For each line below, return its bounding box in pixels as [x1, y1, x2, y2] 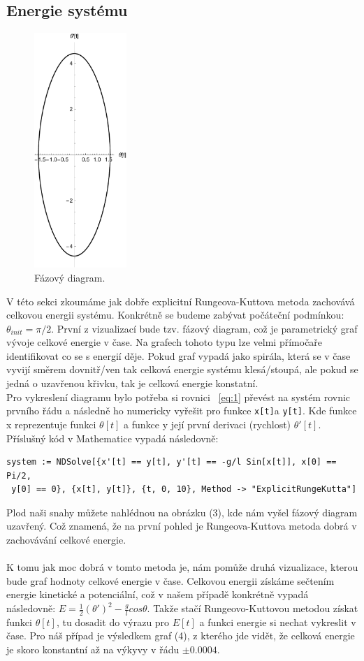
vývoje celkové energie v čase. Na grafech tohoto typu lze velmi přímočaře [6, 335, 323, 349]
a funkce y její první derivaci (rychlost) [124, 416, 291, 431]
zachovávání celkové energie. [6, 532, 126, 547]
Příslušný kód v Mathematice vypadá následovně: [6, 430, 219, 445]
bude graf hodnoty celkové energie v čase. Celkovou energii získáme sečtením [6, 573, 335, 588]
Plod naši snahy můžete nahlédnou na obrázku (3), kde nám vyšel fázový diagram [6, 504, 358, 519]
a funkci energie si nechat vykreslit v [199, 614, 356, 629]
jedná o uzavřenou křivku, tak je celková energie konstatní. [6, 376, 259, 391]
